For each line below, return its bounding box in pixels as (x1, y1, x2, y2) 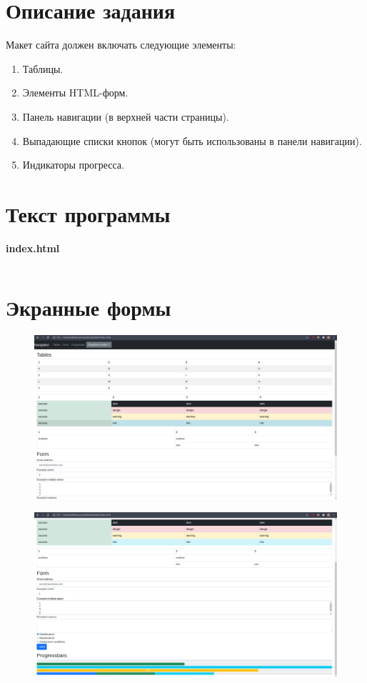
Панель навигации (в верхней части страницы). (22, 109, 229, 124)
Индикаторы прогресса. (22, 157, 124, 172)
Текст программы (6, 199, 171, 228)
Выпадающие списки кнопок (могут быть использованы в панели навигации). (22, 133, 362, 148)
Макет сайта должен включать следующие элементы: (6, 37, 236, 52)
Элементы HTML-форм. (22, 85, 129, 100)
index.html (6, 240, 60, 255)
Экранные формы (6, 292, 171, 321)
